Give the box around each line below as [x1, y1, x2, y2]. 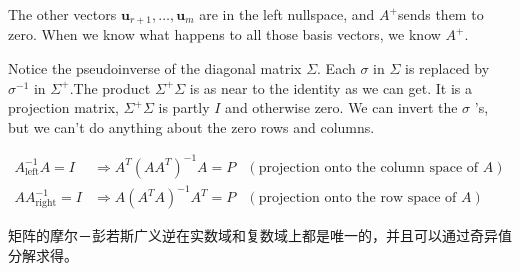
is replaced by [405, 58, 490, 79]
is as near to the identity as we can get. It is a [189, 77, 473, 98]
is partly [158, 97, 210, 118]
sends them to [397, 4, 484, 24]
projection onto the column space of [258, 160, 479, 175]
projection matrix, [8, 97, 119, 118]
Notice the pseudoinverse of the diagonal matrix [8, 58, 302, 79]
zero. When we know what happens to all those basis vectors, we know [8, 24, 441, 45]
